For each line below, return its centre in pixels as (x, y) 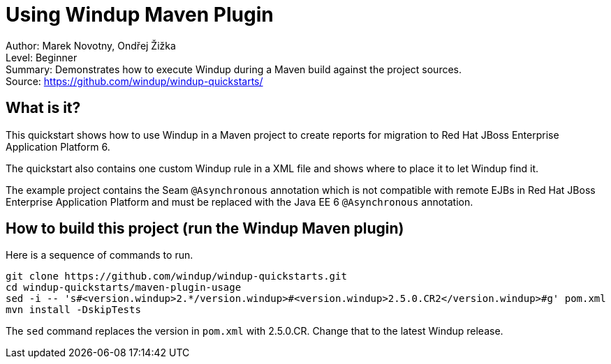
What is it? (43, 108)
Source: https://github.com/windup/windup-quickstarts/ (134, 81)
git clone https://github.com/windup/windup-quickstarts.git (176, 276)
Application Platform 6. (58, 146)
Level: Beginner (42, 57)
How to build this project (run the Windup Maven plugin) (205, 229)
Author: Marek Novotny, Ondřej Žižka (91, 45)
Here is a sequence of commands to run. (100, 255)
